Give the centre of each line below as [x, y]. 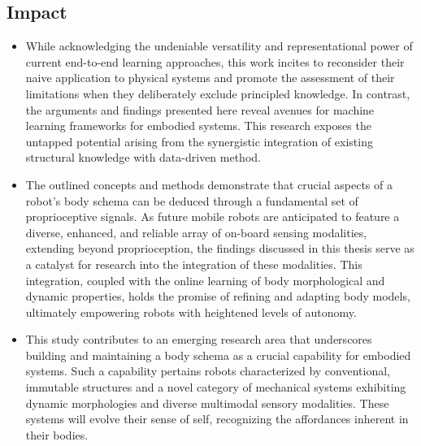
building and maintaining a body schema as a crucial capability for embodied [218, 355]
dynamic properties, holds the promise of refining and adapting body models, [218, 296]
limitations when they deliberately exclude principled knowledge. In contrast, [218, 93]
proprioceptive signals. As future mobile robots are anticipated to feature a [213, 217]
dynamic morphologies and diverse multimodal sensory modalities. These [207, 403]
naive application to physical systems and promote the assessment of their [210, 78]
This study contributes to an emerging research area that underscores [199, 339]
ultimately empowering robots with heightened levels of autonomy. [191, 312]
